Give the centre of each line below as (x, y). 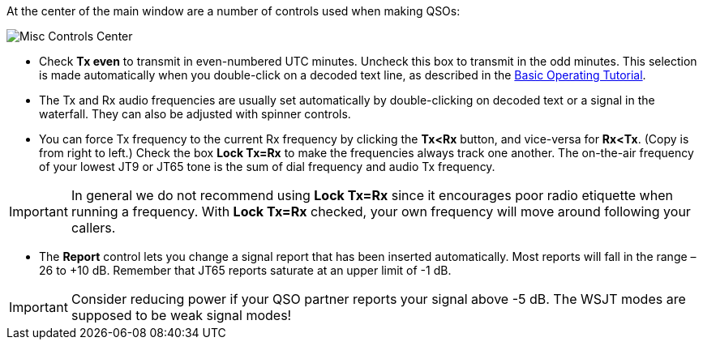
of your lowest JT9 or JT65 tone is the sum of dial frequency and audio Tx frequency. (267, 167)
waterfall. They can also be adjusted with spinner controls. (195, 114)
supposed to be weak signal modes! (181, 315)
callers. (93, 228)
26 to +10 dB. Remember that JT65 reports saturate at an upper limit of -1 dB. (245, 270)
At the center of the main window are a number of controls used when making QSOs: (234, 11)
